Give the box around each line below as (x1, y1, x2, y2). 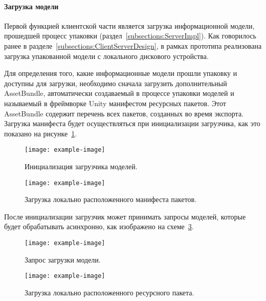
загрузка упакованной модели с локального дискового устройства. (4, 50, 209, 61)
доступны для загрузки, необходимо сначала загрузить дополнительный (4, 77, 227, 88)
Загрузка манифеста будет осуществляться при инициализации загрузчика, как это (4, 118, 260, 129)
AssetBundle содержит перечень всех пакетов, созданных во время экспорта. (4, 108, 243, 118)
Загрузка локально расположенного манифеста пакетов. (25, 194, 197, 205)
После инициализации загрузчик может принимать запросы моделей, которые (4, 211, 246, 222)
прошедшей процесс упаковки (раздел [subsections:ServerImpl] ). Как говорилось (4, 30, 256, 41)
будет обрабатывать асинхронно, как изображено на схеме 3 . (4, 221, 194, 232)
